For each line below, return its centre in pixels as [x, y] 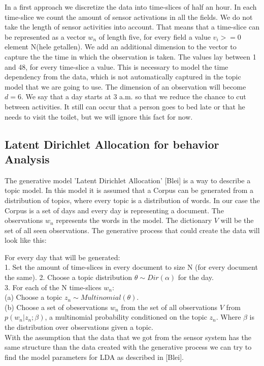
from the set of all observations [169, 307]
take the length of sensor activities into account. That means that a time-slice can [132, 27]
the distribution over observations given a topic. [79, 327]
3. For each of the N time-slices [53, 287]
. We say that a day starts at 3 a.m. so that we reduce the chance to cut [134, 96]
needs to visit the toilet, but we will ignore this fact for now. [99, 116]
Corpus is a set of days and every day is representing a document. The [114, 210]
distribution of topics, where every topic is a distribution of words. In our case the [132, 200]
